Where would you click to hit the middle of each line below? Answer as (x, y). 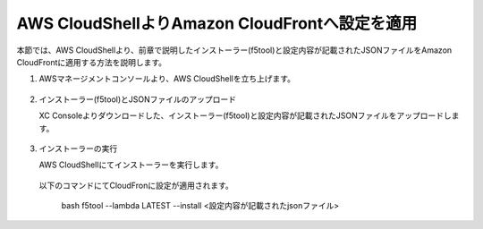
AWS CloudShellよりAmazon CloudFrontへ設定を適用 (217, 23)
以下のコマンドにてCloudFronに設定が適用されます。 (136, 185)
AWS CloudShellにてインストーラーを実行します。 (131, 165)
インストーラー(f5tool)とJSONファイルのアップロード (138, 99)
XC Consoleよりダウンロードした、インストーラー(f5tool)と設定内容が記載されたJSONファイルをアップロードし (245, 115)
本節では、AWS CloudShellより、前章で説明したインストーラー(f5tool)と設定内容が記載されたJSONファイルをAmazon (234, 50)
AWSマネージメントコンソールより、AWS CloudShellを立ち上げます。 (167, 79)
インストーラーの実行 (78, 148)
